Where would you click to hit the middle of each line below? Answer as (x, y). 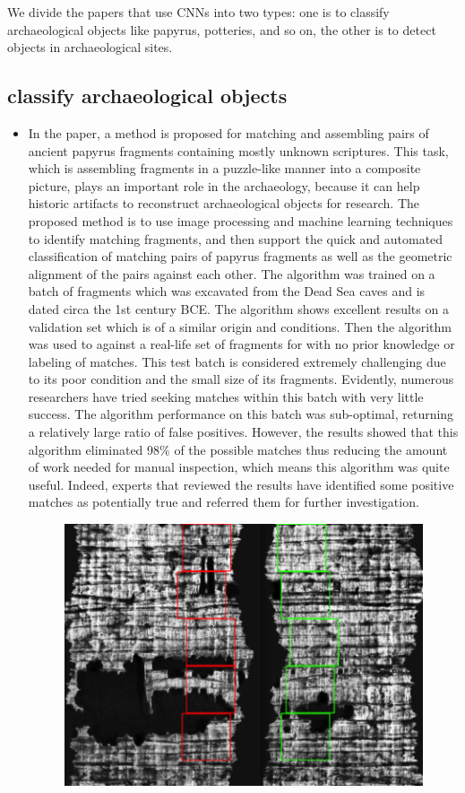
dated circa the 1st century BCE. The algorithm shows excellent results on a (238, 308)
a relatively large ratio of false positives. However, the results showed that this (243, 432)
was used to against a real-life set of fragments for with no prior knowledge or (241, 344)
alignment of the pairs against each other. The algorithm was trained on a (232, 273)
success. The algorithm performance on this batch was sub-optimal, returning (241, 414)
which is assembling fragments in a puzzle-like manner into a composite (224, 168)
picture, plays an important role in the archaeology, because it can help (224, 185)
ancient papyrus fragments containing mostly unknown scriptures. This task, (238, 150)
